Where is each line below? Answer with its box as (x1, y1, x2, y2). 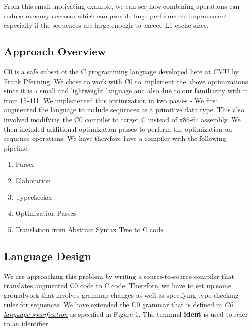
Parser (15, 159, 35, 169)
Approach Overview (4, 44, 106, 59)
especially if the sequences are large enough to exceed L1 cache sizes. (4, 20, 209, 30)
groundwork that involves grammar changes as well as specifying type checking (4, 290, 239, 300)
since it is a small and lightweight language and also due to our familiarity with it (4, 86, 248, 96)
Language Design (4, 248, 91, 263)
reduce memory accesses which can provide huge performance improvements (4, 10, 231, 20)
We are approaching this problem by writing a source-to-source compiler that (4, 271, 234, 281)
